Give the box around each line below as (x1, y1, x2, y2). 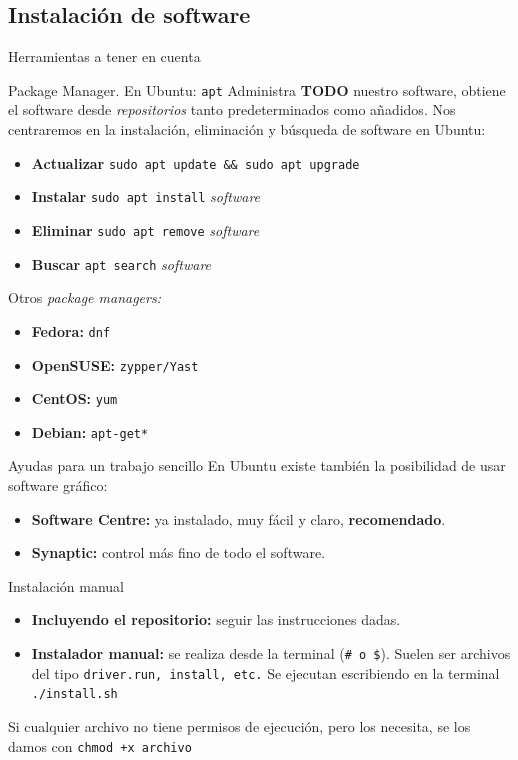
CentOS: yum (31, 388, 118, 409)
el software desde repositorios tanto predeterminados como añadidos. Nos (8, 99, 456, 120)
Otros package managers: (8, 287, 161, 308)
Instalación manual (8, 575, 124, 596)
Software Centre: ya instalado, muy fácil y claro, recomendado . (31, 508, 446, 529)
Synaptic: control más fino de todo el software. (31, 542, 326, 563)
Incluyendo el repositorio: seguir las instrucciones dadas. (31, 609, 401, 630)
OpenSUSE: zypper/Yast (31, 354, 199, 375)
